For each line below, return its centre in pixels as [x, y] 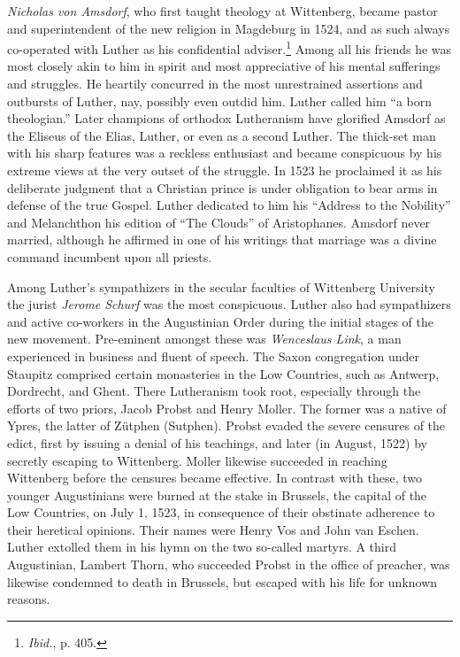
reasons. [29, 599]
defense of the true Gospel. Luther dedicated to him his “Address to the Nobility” [229, 205]
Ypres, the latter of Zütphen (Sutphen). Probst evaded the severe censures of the [226, 425]
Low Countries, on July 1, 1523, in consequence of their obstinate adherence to [221, 512]
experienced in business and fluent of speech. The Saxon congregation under [213, 356]
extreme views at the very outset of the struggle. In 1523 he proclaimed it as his [225, 170]
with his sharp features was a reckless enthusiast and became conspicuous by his [225, 153]
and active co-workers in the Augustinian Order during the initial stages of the [220, 321]
